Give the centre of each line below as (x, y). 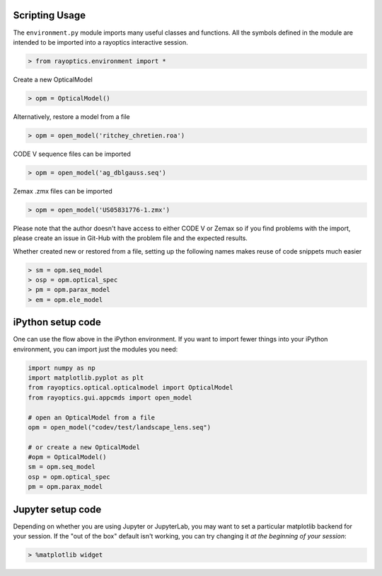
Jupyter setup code (57, 509)
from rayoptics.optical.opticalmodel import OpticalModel (131, 388)
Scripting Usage (50, 15)
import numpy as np (62, 368)
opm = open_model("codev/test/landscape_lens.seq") (120, 427)
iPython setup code (57, 322)
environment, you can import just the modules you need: (95, 349)
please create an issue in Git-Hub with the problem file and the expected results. (130, 238)
